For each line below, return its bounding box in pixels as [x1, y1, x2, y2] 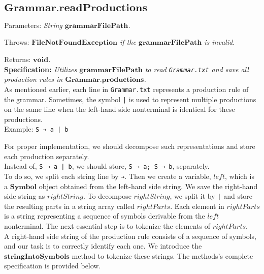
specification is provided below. [4, 260, 101, 271]
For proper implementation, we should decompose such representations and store [4, 141, 255, 151]
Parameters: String [4, 19, 62, 30]
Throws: [4, 37, 29, 47]
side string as [4, 191, 45, 201]
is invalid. [204, 37, 235, 47]
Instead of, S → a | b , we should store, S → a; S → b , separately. [4, 161, 210, 171]
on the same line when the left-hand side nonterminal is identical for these [4, 104, 235, 114]
